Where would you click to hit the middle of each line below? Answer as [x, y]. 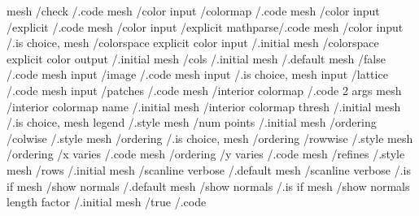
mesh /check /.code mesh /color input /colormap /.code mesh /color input [193, 11]
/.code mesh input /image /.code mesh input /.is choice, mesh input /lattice [197, 74]
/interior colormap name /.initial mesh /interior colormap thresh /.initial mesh [204, 106]
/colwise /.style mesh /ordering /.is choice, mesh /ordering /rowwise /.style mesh [210, 138]
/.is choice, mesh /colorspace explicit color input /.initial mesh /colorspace [193, 43]
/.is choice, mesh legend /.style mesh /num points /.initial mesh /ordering [192, 122]
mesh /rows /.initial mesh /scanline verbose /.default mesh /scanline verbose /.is [209, 169]
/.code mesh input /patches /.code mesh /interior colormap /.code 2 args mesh [204, 90]
